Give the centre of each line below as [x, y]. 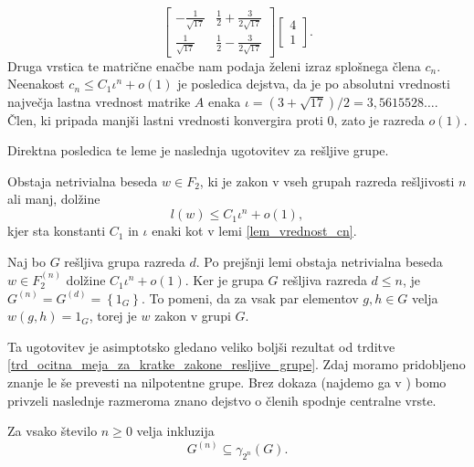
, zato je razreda [379, 119]
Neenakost [36, 84]
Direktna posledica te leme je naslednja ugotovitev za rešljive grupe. [198, 150]
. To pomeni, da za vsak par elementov [250, 297]
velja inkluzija [175, 431]
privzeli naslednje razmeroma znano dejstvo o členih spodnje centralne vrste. [222, 400]
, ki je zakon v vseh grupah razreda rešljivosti [327, 180]
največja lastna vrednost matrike [99, 101]
